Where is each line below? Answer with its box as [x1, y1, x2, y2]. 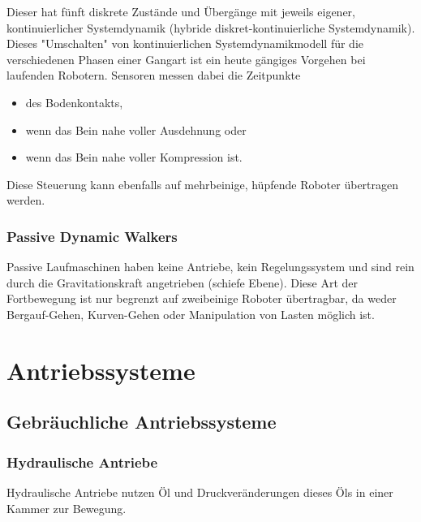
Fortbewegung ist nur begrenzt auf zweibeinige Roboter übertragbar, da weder [6, 290, 397, 307]
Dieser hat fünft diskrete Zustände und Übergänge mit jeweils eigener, [6, 3, 355, 19]
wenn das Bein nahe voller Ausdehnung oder [25, 121, 247, 138]
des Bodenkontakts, [25, 93, 123, 110]
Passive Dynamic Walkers [6, 226, 178, 246]
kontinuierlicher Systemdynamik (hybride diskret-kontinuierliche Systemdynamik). [6, 19, 415, 36]
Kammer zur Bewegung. [6, 499, 127, 516]
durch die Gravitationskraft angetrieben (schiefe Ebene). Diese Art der [6, 274, 359, 291]
